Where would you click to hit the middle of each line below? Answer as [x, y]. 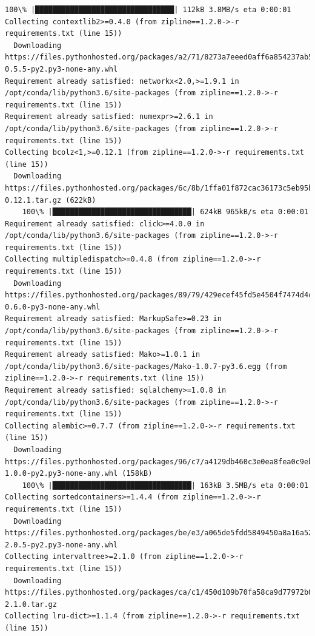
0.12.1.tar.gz [33, 200]
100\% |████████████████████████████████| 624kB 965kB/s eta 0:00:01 [165, 212]
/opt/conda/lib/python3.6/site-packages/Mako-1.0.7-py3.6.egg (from [146, 366]
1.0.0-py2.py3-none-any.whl [61, 474]
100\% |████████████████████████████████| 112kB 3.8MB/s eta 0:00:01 [148, 10]
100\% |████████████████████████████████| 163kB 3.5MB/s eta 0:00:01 [165, 485]
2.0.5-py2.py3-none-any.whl [61, 545]
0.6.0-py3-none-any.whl [53, 307]
